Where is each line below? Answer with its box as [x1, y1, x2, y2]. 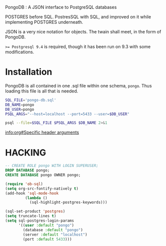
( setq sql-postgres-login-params [5, 218, 74, 223]
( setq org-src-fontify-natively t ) [5, 186, 79, 191]
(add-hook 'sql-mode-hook [5, 191, 58, 196]
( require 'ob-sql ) [5, 181, 43, 186]
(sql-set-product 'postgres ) [5, 209, 65, 214]
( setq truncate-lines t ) [5, 214, 56, 219]
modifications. [5, 49, 35, 55]
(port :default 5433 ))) [23, 237, 72, 242]
